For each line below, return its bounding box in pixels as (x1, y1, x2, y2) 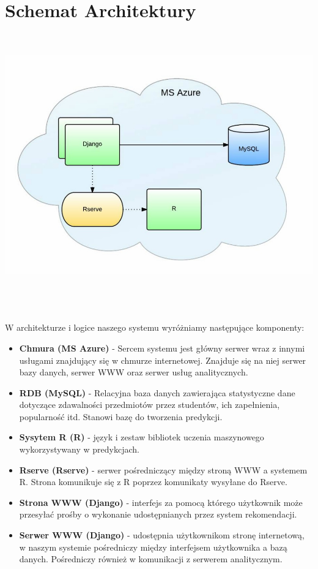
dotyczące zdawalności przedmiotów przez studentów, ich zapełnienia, (19, 398, 280, 411)
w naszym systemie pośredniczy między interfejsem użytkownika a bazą (19, 540, 287, 553)
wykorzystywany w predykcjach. (19, 443, 139, 456)
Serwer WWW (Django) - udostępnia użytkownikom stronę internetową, (19, 529, 305, 541)
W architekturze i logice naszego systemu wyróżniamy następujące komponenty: (5, 321, 305, 334)
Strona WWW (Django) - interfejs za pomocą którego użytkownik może (19, 496, 303, 508)
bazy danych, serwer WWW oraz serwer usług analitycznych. (19, 366, 248, 379)
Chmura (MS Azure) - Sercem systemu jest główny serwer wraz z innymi (19, 341, 305, 354)
